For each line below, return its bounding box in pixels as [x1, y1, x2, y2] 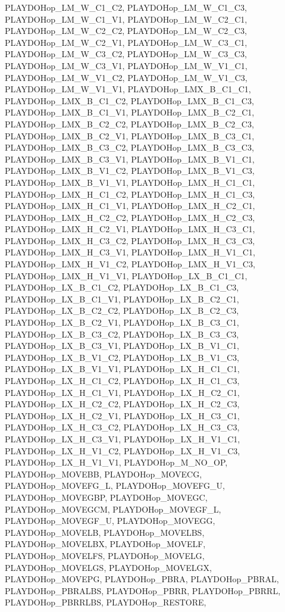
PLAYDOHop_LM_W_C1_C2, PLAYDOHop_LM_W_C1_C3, [5, 1, 247, 13]
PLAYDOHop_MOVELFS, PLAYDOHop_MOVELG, [5, 549, 205, 561]
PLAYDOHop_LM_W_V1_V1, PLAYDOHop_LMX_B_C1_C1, [5, 83, 251, 95]
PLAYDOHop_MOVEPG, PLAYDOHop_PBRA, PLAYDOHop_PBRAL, [5, 573, 279, 585]
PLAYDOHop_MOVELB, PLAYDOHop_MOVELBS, [5, 526, 205, 538]
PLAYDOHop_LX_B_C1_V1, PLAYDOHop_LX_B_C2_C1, [5, 292, 239, 305]
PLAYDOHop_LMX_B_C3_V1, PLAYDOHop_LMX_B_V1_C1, [5, 152, 255, 165]
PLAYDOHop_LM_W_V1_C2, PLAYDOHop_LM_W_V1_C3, [5, 71, 248, 83]
